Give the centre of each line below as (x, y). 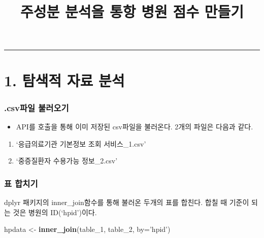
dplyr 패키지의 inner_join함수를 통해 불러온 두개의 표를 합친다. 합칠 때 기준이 (127, 202)
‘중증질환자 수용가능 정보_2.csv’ (67, 161)
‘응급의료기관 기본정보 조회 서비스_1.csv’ (81, 143)
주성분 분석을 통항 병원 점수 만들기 (132, 11)
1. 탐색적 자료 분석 (64, 80)
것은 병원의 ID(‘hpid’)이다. (55, 212)
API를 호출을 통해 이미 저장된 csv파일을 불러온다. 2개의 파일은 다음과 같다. (135, 126)
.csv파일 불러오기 (37, 107)
